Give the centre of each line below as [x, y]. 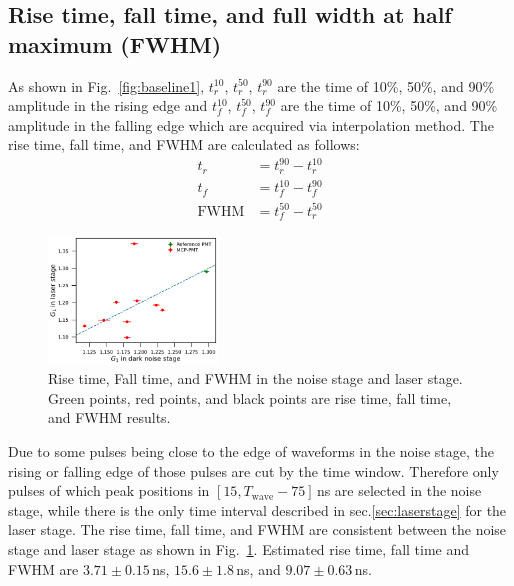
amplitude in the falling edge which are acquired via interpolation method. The [251, 124]
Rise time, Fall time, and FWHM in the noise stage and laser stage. [255, 378]
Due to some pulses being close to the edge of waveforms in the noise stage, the [251, 451]
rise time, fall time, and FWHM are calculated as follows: [184, 144]
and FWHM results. [109, 417]
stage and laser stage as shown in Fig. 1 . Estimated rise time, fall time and [239, 549]
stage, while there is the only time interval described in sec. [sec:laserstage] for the [257, 509]
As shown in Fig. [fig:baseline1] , [106, 85]
